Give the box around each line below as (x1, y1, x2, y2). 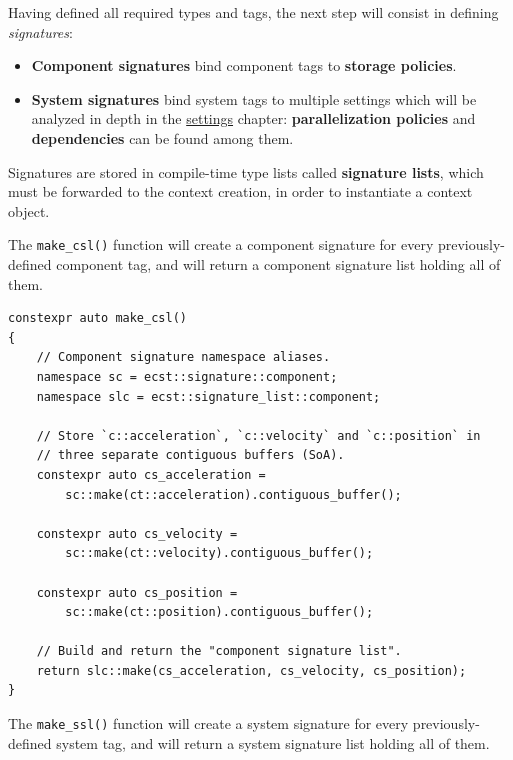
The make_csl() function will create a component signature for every (8, 234, 434, 255)
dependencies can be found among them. (31, 127, 294, 148)
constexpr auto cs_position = (36, 585, 238, 600)
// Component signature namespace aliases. (36, 350, 331, 365)
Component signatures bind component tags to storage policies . (31, 55, 457, 76)
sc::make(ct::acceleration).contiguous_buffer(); (65, 487, 402, 502)
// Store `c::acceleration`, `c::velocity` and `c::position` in (36, 428, 481, 443)
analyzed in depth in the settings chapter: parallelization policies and (31, 108, 476, 129)
